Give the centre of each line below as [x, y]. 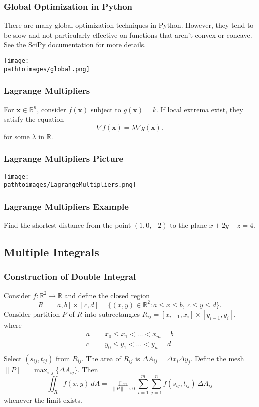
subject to [106, 109]
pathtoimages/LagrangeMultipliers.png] [70, 185]
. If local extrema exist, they [200, 109]
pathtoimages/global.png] [47, 69]
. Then [88, 370]
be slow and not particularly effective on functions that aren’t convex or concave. [128, 35]
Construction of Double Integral [70, 277]
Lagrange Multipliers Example [66, 206]
